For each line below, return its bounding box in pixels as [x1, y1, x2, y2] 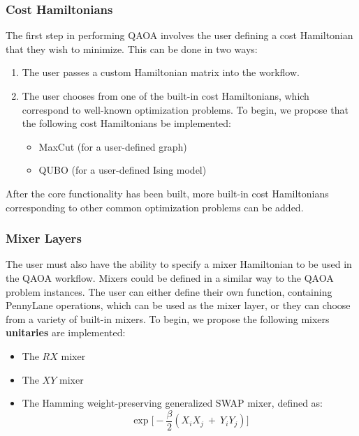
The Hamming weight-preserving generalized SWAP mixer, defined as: [22, 396, 323, 410]
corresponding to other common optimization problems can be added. [6, 200, 304, 214]
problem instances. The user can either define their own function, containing [6, 284, 332, 299]
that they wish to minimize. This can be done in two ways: [6, 41, 258, 56]
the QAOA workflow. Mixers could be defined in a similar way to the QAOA [6, 270, 334, 285]
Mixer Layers [6, 230, 82, 247]
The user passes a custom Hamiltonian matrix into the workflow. [22, 65, 300, 80]
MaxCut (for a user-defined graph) [38, 139, 187, 153]
